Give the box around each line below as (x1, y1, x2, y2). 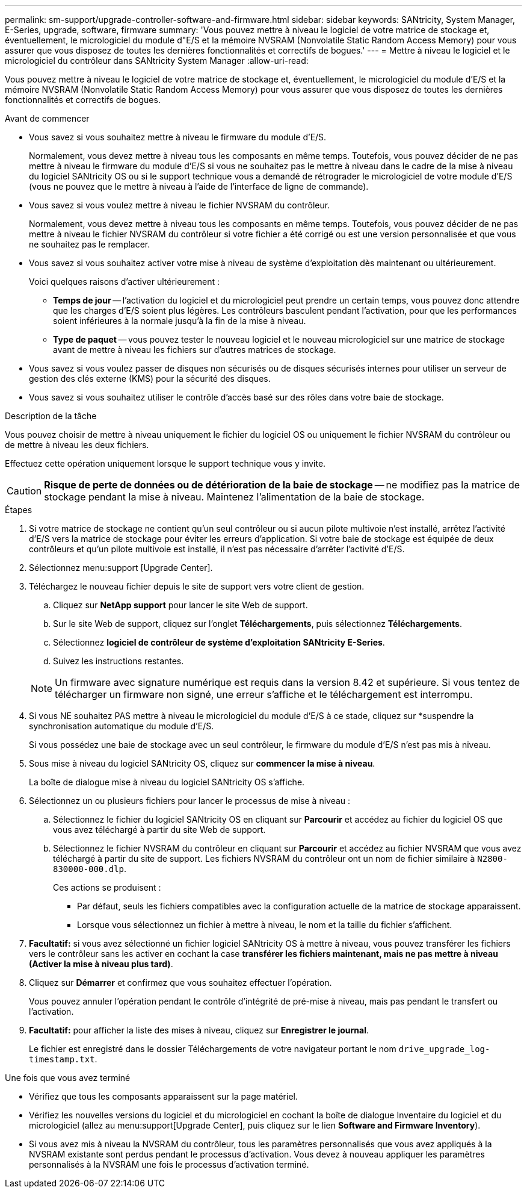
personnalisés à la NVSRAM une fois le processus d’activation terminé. (29, 1159, 309, 1170)
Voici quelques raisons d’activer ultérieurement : (29, 276, 220, 287)
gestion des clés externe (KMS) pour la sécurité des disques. (29, 373, 271, 384)
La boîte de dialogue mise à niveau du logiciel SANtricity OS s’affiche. (29, 777, 305, 787)
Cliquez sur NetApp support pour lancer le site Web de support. (53, 600, 308, 610)
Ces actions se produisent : (53, 882, 161, 892)
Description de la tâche (5, 411, 97, 421)
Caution (7, 485, 42, 497)
